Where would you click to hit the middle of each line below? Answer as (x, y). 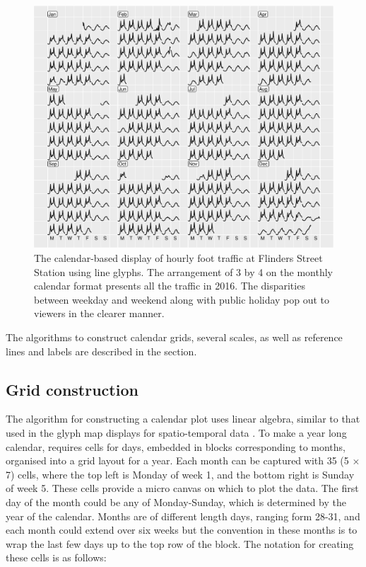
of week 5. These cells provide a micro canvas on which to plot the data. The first (182, 488)
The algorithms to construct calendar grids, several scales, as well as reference (174, 337)
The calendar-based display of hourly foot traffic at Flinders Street (178, 258)
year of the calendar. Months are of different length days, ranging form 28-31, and (183, 516)
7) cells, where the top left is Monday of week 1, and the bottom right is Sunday (180, 474)
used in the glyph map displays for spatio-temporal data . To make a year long (176, 432)
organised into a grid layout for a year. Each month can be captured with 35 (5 (177, 460)
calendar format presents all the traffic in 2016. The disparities (170, 286)
